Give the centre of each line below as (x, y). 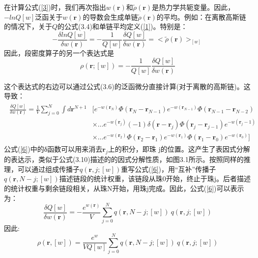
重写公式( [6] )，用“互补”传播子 (169, 169)
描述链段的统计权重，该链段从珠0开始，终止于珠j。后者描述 (155, 178)
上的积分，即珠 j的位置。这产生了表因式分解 (179, 149)
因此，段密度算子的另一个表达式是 (59, 52)
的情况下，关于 (28, 26)
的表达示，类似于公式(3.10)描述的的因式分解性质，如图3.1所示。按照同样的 (124, 159)
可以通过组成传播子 (48, 169)
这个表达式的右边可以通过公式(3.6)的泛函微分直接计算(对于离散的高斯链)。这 (127, 86)
